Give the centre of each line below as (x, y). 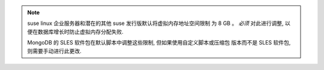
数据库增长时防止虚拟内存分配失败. (81, 31)
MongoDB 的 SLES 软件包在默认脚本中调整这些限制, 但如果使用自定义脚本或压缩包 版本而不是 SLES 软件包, (159, 43)
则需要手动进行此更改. (55, 51)
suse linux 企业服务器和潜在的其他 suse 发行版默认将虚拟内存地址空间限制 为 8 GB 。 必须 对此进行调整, (156, 23)
